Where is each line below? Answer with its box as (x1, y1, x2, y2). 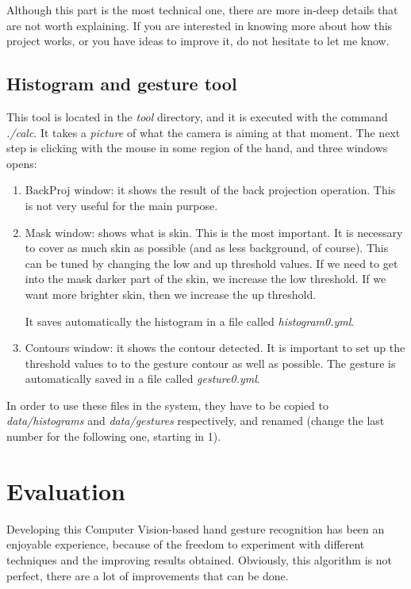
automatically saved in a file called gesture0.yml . (25, 370, 260, 387)
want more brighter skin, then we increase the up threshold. (25, 285, 317, 302)
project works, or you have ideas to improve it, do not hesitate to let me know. (6, 33, 390, 49)
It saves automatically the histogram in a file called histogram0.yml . (25, 312, 355, 329)
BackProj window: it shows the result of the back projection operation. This (25, 182, 396, 198)
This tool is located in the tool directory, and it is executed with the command (6, 108, 388, 124)
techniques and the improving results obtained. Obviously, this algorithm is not (6, 551, 392, 568)
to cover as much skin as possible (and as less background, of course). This (25, 239, 389, 256)
